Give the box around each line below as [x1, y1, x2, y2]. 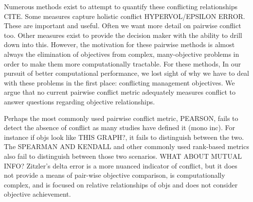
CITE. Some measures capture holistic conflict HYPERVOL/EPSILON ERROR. [4, 11, 245, 21]
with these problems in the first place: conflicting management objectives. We [4, 77, 235, 87]
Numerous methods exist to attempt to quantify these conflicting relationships [4, 1, 238, 11]
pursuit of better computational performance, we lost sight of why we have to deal [4, 68, 249, 78]
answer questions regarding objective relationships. [4, 96, 155, 106]
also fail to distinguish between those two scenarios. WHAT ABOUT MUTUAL [4, 151, 242, 161]
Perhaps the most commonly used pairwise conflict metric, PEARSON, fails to [4, 113, 238, 123]
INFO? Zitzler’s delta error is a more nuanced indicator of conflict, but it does [4, 160, 237, 170]
